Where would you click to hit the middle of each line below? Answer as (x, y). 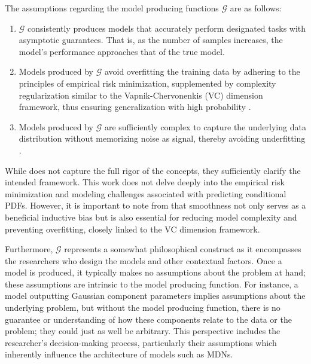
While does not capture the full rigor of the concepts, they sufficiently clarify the (153, 170)
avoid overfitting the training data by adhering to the (202, 71)
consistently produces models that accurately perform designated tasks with (167, 28)
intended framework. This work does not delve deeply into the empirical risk (145, 182)
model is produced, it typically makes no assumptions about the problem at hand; (155, 272)
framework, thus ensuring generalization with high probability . (135, 107)
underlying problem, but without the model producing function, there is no (143, 308)
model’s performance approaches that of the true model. (122, 51)
